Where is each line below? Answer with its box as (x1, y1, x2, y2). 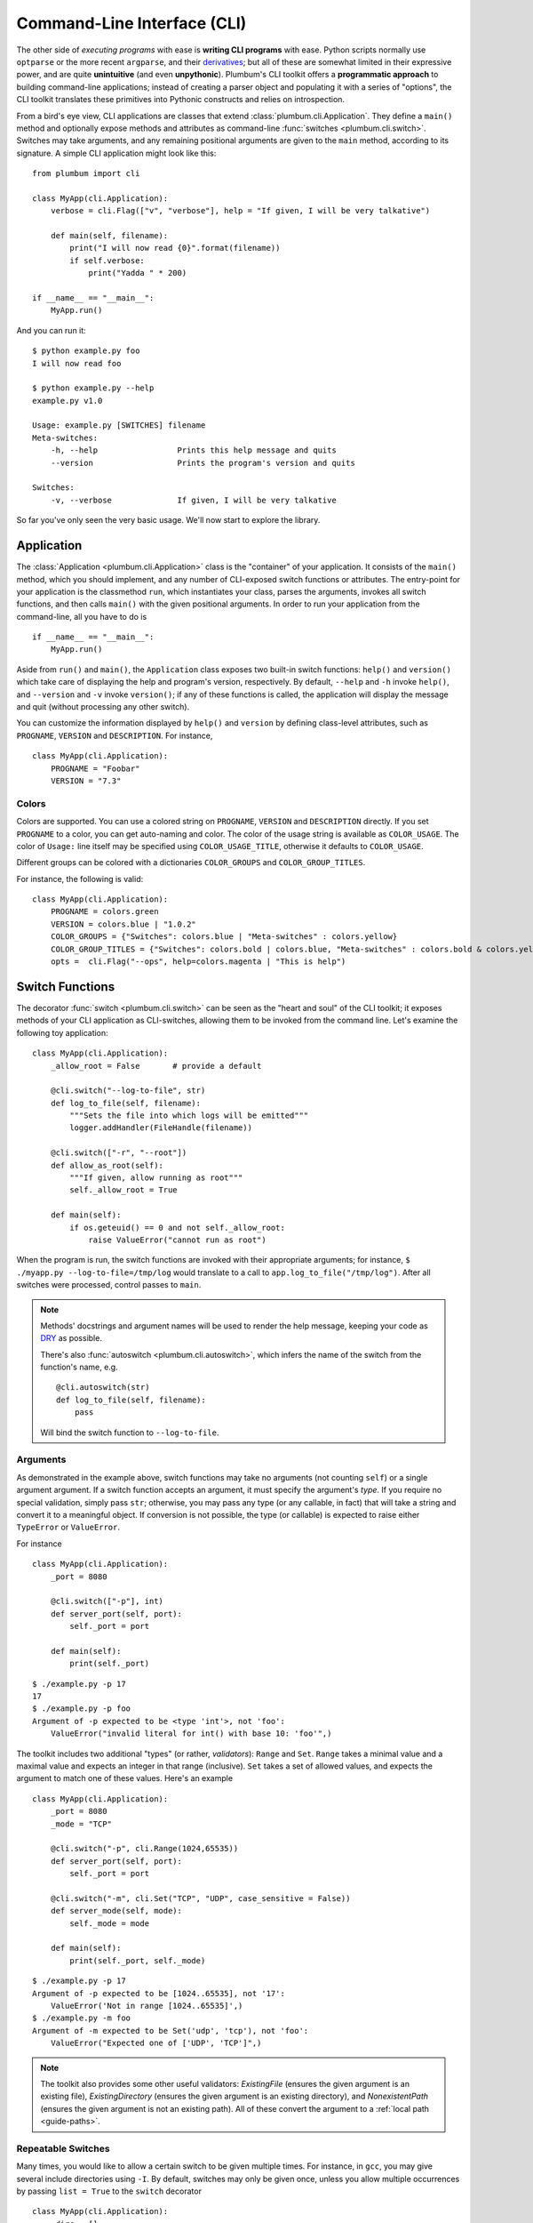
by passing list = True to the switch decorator (16, 2186, 202, 2196)
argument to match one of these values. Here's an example (16, 1773, 234, 1784)
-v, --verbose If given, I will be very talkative (50, 494, 337, 505)
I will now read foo (32, 358, 122, 368)
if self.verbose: (69, 255, 146, 266)
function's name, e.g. (40, 1361, 119, 1373)
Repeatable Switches (16, 2142, 110, 2155)
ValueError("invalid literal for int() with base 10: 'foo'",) (50, 1729, 332, 1738)
